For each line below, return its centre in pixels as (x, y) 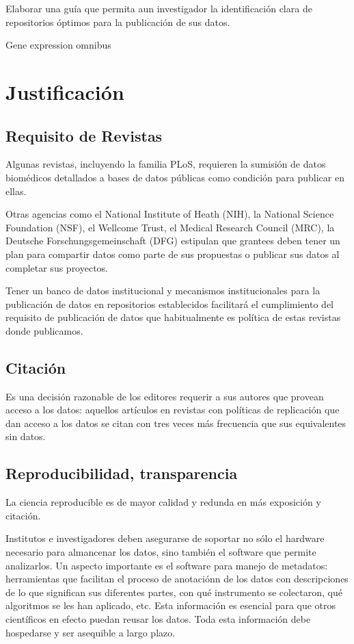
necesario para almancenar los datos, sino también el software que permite (161, 552)
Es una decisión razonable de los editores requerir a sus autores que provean (165, 396)
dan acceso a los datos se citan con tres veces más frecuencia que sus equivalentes (176, 423)
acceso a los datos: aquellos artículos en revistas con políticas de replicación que (173, 410)
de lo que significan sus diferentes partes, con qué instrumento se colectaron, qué (174, 592)
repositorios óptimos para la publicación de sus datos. (118, 22)
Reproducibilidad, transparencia (122, 473)
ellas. (16, 191)
